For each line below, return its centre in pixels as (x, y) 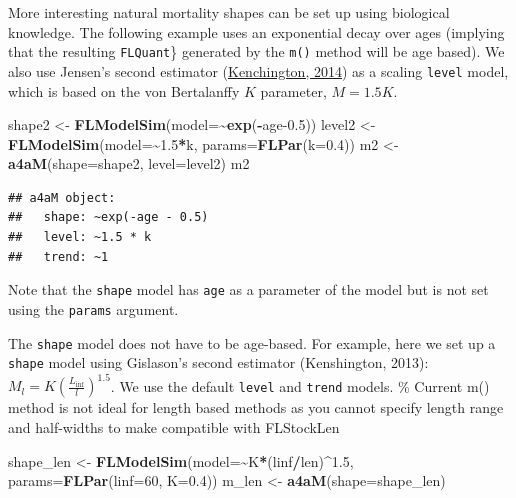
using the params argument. (93, 308)
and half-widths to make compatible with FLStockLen (174, 426)
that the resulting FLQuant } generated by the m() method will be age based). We (256, 51)
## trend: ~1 (58, 256)
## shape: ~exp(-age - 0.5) (108, 217)
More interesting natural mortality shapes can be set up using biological (229, 12)
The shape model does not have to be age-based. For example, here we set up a (252, 342)
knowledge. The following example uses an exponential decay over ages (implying (256, 31)
